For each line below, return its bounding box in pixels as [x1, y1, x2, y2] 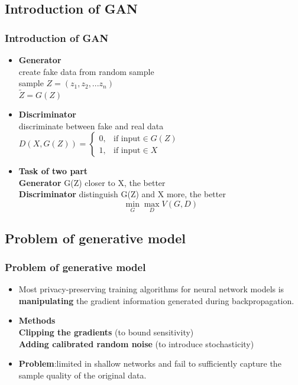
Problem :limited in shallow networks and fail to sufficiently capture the [18, 357, 281, 370]
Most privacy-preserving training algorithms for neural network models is [18, 283, 284, 295]
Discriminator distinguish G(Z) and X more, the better [18, 188, 226, 200]
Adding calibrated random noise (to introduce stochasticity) [18, 337, 254, 350]
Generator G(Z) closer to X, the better [18, 176, 166, 188]
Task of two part [18, 165, 88, 177]
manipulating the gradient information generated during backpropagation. [18, 294, 294, 306]
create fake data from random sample [18, 65, 154, 77]
